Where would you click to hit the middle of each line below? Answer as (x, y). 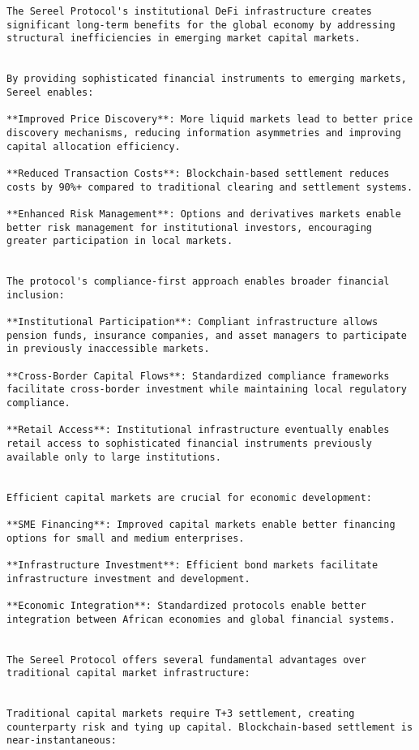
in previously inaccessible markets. (108, 349)
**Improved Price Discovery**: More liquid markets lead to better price (210, 120)
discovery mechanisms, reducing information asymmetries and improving (204, 133)
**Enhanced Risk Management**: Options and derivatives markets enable (204, 214)
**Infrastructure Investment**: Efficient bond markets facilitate (192, 565)
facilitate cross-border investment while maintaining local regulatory (207, 390)
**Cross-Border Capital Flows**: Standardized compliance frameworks (198, 376)
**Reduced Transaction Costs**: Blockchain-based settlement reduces (198, 173)
